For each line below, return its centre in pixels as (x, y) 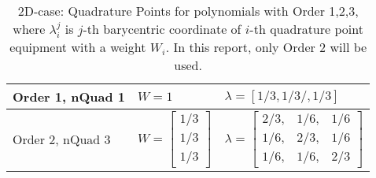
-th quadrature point (306, 29)
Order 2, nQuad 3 (62, 139)
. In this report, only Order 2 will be (266, 47)
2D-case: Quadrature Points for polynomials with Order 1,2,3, (188, 11)
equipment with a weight (78, 47)
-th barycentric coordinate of (162, 29)
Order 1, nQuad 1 (69, 97)
